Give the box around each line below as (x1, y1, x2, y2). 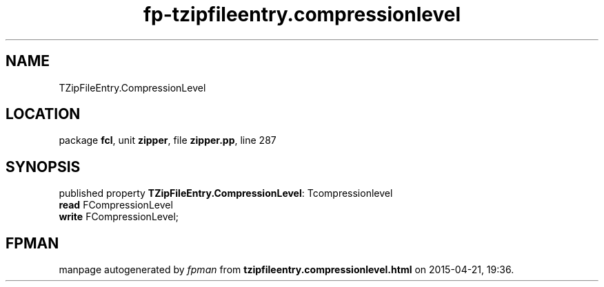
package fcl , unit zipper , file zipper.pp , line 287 (59, 134, 276, 147)
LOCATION (6, 105, 81, 123)
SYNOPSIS (6, 158, 81, 176)
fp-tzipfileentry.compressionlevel (143, 3, 461, 26)
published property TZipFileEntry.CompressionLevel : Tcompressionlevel (59, 187, 393, 200)
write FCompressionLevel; (59, 211, 179, 223)
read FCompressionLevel (59, 199, 173, 211)
